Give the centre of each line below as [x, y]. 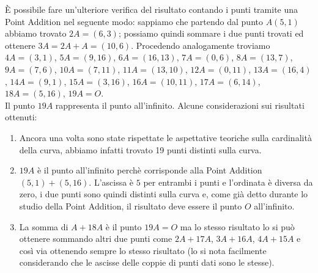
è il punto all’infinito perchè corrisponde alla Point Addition [150, 170]
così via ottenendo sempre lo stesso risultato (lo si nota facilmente [143, 250]
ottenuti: [21, 117]
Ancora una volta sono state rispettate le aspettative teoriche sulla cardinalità [165, 137]
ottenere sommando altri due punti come [96, 238]
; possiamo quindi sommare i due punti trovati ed [211, 33]
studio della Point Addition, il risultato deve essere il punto [131, 206]
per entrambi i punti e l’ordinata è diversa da [228, 182]
